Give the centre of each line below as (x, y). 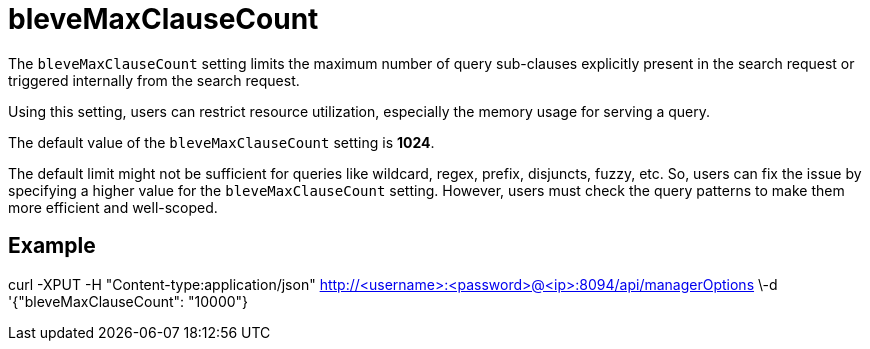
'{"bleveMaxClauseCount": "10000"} (128, 301)
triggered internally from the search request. (154, 80)
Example (52, 246)
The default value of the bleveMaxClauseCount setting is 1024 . (221, 142)
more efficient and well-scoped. (113, 207)
